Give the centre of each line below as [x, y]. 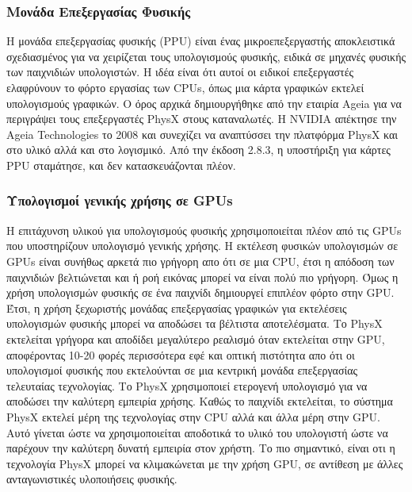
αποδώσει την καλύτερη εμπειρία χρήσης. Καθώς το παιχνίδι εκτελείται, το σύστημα [200, 401]
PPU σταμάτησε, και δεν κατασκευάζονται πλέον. [121, 165]
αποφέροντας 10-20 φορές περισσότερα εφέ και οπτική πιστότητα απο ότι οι [181, 354]
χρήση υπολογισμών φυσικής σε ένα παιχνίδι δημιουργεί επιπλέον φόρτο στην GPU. [200, 292]
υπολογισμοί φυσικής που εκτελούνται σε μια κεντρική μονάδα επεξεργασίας [182, 370]
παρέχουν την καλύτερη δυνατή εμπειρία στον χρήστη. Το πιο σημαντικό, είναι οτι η [201, 448]
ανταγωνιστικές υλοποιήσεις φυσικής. [92, 479]
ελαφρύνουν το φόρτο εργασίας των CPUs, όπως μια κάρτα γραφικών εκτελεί [185, 87]
